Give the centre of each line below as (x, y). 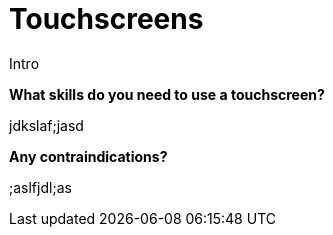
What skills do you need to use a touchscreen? (167, 94)
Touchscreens (106, 19)
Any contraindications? (88, 156)
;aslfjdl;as (40, 187)
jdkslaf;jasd (46, 125)
